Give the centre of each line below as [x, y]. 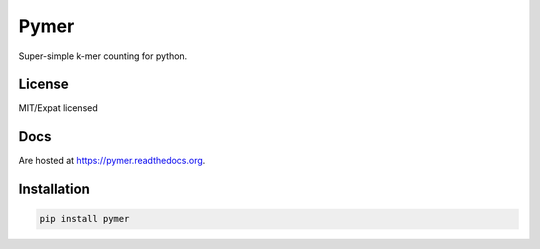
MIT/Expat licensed [58, 108]
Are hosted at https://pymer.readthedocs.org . [112, 161]
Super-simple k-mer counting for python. [103, 56]
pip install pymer [84, 219]
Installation [54, 189]
